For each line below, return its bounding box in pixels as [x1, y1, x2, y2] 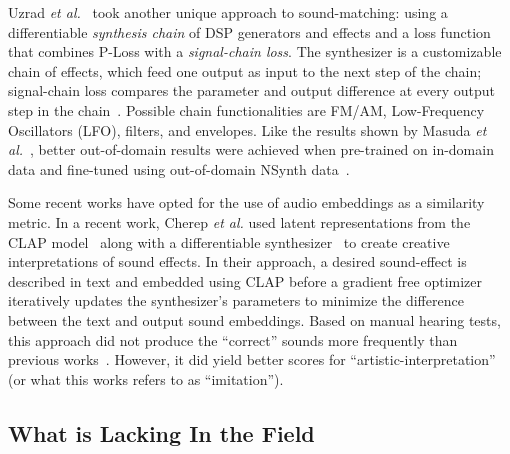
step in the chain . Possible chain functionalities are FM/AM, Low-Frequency [8, 99, 485, 120]
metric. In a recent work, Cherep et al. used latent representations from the [8, 211, 471, 232]
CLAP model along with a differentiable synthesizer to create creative [8, 231, 450, 252]
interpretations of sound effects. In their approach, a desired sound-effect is [8, 251, 467, 272]
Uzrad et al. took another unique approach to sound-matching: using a [8, 2, 448, 22]
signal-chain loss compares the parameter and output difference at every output [8, 80, 495, 101]
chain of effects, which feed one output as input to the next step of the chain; [8, 60, 482, 81]
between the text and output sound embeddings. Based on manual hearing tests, [8, 309, 501, 330]
